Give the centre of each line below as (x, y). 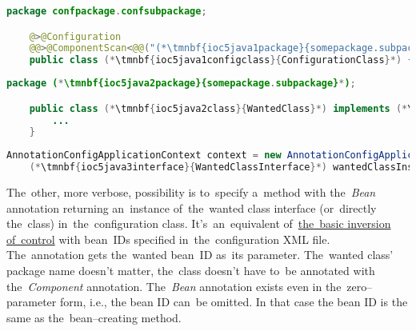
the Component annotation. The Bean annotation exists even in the (174, 286)
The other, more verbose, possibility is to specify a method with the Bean (191, 192)
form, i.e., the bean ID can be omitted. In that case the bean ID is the (234, 302)
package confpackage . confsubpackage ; (107, 11)
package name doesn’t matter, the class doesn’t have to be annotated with (191, 271)
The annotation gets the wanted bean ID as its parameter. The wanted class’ (200, 255)
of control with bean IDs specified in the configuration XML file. (168, 239)
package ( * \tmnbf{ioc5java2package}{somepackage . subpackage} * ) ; (181, 84)
